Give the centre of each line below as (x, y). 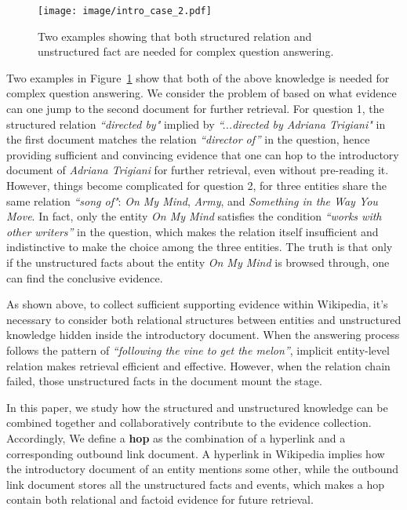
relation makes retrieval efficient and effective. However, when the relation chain (198, 365)
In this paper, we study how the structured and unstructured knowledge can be (197, 407)
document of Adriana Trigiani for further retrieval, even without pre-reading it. (198, 170)
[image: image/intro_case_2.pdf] (125, 11)
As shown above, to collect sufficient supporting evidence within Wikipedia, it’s (197, 304)
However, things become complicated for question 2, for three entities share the (197, 185)
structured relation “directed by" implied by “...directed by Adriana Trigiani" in (196, 124)
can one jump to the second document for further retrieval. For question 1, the (195, 109)
